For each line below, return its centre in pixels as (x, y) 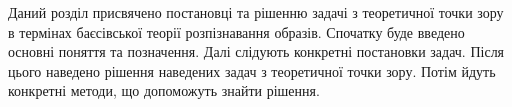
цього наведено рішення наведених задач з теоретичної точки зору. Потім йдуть (252, 70)
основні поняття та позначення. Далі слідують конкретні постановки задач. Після (256, 51)
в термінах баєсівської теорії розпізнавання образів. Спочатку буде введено (236, 31)
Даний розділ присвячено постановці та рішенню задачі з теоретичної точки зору (256, 12)
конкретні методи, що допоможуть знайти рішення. (164, 90)
